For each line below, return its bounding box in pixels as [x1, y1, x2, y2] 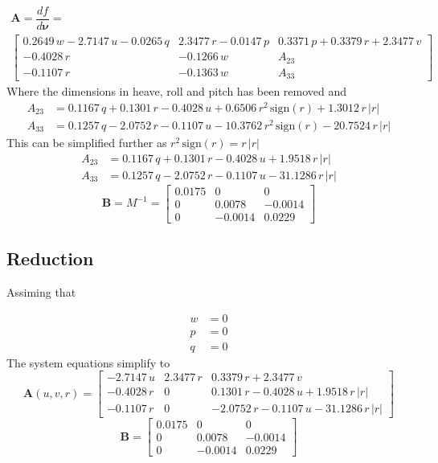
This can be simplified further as [6, 133, 167, 150]
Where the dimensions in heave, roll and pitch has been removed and [6, 83, 347, 100]
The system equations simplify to [6, 354, 170, 371]
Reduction [6, 246, 94, 271]
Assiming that [6, 283, 76, 300]
